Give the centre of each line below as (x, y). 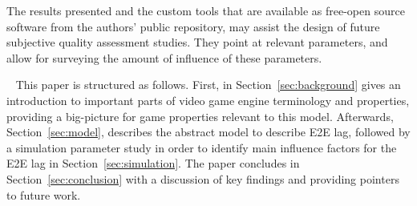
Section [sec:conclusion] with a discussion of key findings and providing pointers (203, 178)
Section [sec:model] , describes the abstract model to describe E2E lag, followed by (208, 132)
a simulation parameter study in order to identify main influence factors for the (202, 147)
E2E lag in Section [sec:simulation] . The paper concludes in (153, 163)
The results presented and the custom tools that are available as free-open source (206, 10)
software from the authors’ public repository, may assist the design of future (193, 26)
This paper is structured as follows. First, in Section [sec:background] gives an (208, 85)
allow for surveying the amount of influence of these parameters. (164, 57)
